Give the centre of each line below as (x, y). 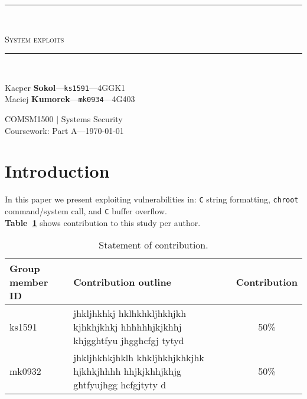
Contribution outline (123, 282)
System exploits (35, 39)
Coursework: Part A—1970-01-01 (64, 130)
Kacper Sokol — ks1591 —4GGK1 (65, 87)
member (29, 282)
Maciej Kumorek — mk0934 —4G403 (70, 99)
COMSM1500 (29, 119)
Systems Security (92, 119)
